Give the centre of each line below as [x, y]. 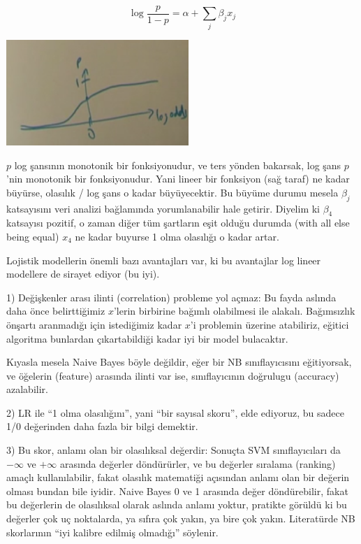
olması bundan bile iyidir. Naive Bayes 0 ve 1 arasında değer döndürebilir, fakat [177, 491]
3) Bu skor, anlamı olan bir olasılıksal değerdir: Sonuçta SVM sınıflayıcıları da [174, 450]
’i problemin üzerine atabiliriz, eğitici [270, 324]
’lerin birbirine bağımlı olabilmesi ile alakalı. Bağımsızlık [234, 311]
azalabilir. [27, 389]
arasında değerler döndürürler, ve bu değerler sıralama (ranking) [198, 463]
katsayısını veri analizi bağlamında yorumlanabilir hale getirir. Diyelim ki [163, 208]
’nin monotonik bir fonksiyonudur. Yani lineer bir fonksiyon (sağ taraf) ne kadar [178, 179]
